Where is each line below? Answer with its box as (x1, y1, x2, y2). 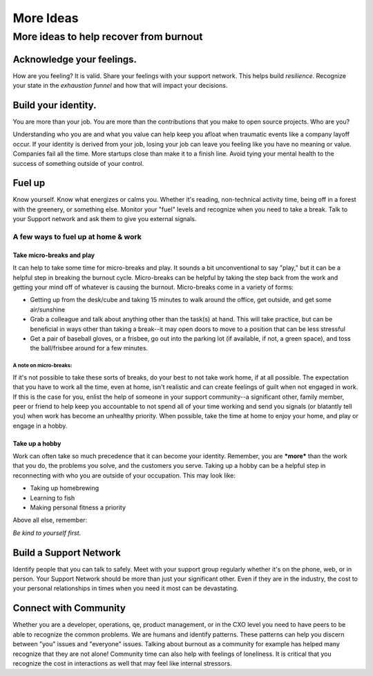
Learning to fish (30, 494, 75, 502)
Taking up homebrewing (30, 484, 99, 492)
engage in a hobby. (12, 422, 68, 430)
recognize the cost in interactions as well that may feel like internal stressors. (12, 659, 232, 667)
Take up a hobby (12, 439, 61, 447)
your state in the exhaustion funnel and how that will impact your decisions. (12, 82, 228, 90)
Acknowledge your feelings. (12, 53, 137, 65)
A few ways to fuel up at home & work (12, 232, 142, 242)
